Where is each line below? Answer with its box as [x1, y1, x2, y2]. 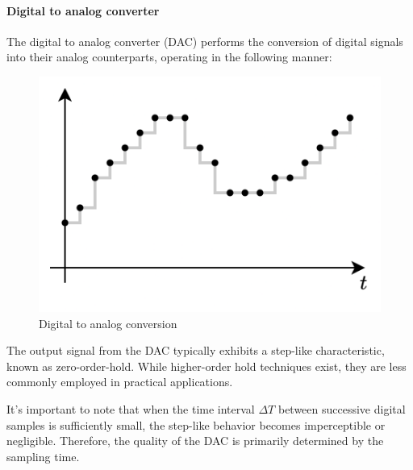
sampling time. [6, 447, 80, 464]
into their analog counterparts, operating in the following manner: [6, 48, 332, 65]
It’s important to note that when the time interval [6, 400, 255, 417]
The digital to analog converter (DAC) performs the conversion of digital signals [6, 32, 403, 49]
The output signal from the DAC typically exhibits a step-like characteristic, [6, 342, 385, 359]
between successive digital [277, 400, 406, 417]
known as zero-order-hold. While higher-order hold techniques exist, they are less [6, 357, 407, 374]
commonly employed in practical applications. [6, 373, 233, 390]
